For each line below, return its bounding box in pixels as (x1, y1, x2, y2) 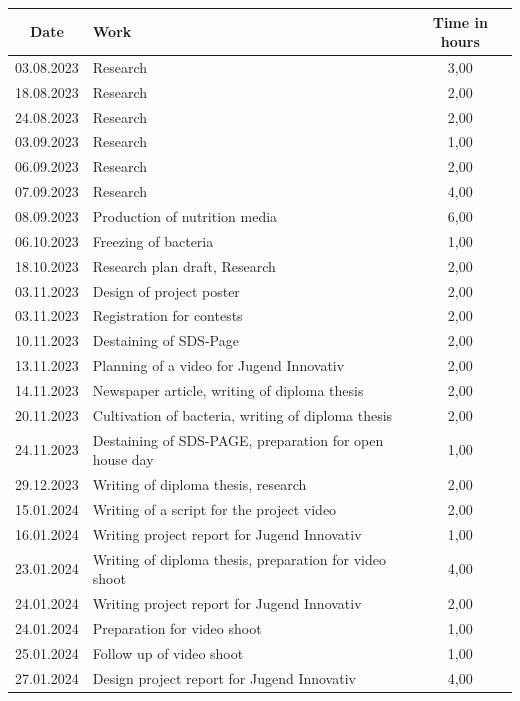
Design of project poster (92, 280, 240, 301)
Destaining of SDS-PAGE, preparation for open (92, 429, 384, 450)
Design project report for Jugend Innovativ (92, 667, 356, 688)
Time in (432, 11, 488, 32)
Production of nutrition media (92, 206, 278, 226)
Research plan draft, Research (92, 255, 276, 276)
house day (92, 449, 154, 470)
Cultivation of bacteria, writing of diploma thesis (92, 404, 393, 425)
